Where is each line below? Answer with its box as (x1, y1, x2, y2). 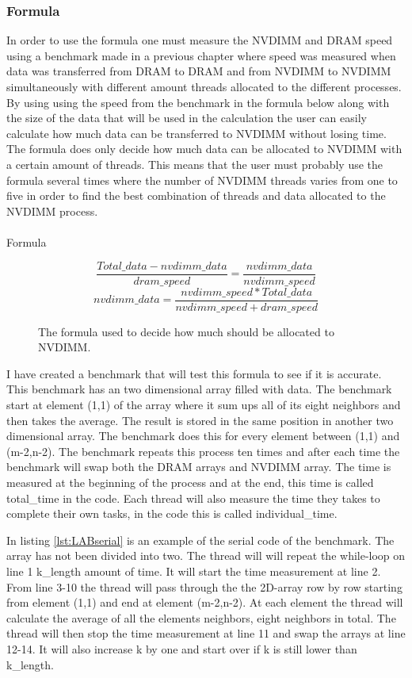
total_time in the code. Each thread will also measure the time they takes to (6, 489, 380, 506)
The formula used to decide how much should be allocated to (38, 323, 334, 339)
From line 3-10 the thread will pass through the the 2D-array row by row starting (6, 578, 402, 595)
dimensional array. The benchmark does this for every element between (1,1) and (6, 427, 400, 444)
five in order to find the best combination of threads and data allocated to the (6, 187, 386, 204)
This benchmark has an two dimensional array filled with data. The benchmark (6, 381, 392, 397)
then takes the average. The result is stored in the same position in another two (6, 412, 394, 428)
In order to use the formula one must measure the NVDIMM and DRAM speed (6, 32, 393, 48)
